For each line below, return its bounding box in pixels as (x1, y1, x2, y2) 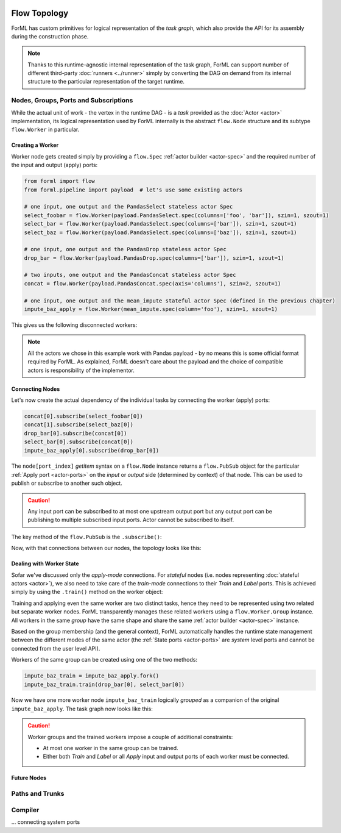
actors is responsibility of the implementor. (27, 366, 135, 374)
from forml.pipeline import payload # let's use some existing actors (24, 186, 243, 193)
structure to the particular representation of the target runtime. (27, 78, 185, 85)
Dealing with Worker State (11, 560, 79, 567)
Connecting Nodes (11, 385, 60, 393)
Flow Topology (11, 8, 69, 18)
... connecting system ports (11, 818, 80, 826)
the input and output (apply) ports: (11, 162, 98, 169)
